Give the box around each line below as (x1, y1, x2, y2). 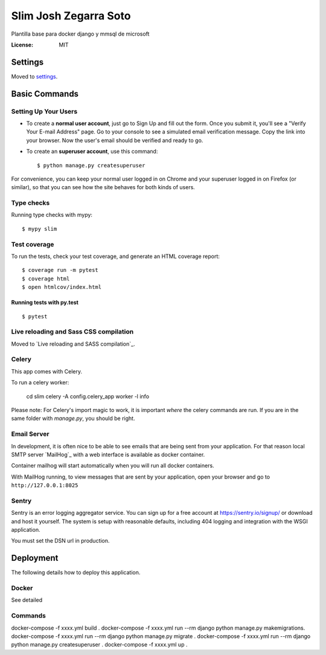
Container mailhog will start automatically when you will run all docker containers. (11, 462, 214, 469)
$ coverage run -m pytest (22, 266, 99, 274)
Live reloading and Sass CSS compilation (11, 327, 134, 336)
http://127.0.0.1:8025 (11, 482, 78, 489)
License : (11, 41, 33, 48)
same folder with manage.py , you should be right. (11, 415, 135, 422)
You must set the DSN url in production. (11, 537, 110, 544)
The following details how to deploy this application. (11, 569, 141, 576)
